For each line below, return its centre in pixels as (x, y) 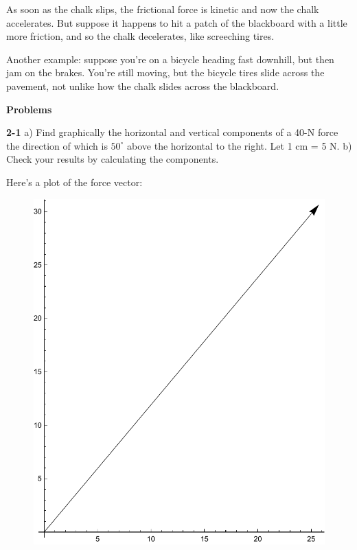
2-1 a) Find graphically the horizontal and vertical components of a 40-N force (172, 132)
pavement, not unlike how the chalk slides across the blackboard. (143, 85)
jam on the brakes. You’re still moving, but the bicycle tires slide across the (165, 72)
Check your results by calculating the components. (113, 159)
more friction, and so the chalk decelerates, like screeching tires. (140, 36)
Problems (29, 109)
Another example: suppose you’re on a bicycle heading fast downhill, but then (170, 59)
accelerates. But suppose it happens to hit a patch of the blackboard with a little (177, 22)
